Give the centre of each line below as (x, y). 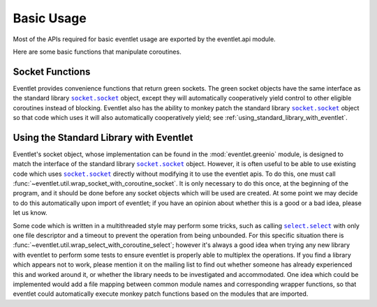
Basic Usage (50, 18)
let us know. (30, 213)
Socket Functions (52, 72)
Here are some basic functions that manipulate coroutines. (97, 52)
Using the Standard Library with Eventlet (103, 137)
